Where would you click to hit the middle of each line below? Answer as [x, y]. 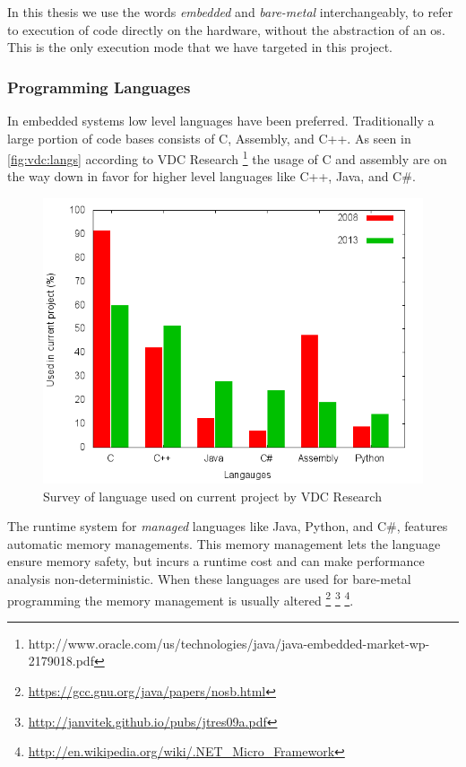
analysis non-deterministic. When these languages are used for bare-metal [209, 579]
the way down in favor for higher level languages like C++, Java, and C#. [211, 176]
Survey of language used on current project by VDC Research [212, 496]
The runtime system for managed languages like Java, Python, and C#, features [228, 526]
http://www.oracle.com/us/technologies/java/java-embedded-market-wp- [229, 643]
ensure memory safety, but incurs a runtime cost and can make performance [216, 561]
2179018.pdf [61, 661]
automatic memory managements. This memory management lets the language [224, 543]
